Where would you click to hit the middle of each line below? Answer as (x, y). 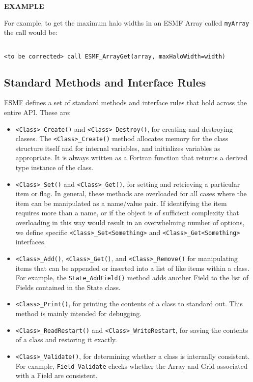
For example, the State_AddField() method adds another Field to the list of (132, 278)
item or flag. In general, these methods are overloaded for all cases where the (131, 193)
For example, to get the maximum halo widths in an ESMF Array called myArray (126, 22)
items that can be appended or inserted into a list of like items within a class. (132, 268)
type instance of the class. (54, 167)
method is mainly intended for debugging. (78, 313)
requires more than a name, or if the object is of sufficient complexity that (127, 213)
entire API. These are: (38, 112)
